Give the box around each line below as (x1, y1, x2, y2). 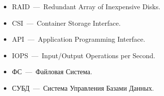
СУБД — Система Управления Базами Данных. (12, 82, 154, 93)
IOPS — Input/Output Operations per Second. (12, 50, 155, 60)
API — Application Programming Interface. (12, 34, 146, 44)
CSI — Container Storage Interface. (12, 17, 121, 28)
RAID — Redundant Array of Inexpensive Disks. (12, 1, 161, 11)
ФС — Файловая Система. (12, 66, 92, 77)
